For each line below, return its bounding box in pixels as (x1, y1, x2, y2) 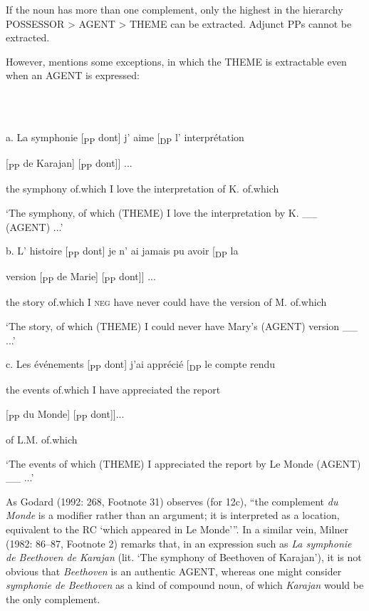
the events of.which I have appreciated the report (6, 382, 221, 397)
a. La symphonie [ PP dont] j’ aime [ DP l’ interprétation (6, 130, 244, 146)
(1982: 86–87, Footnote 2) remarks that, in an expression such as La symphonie (6, 535, 352, 550)
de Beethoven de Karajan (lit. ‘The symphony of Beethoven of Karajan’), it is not (6, 550, 362, 565)
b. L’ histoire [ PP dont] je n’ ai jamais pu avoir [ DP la (6, 243, 239, 260)
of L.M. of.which (6, 432, 78, 447)
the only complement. (6, 592, 100, 606)
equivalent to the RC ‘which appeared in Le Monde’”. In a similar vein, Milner (6, 522, 348, 537)
